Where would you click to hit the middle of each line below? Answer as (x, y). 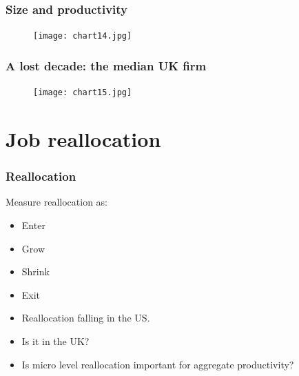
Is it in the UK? (55, 340)
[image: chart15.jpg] (83, 93)
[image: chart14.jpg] (83, 36)
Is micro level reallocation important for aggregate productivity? (158, 364)
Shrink (35, 271)
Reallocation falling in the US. (86, 318)
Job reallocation (83, 138)
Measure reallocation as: (57, 202)
